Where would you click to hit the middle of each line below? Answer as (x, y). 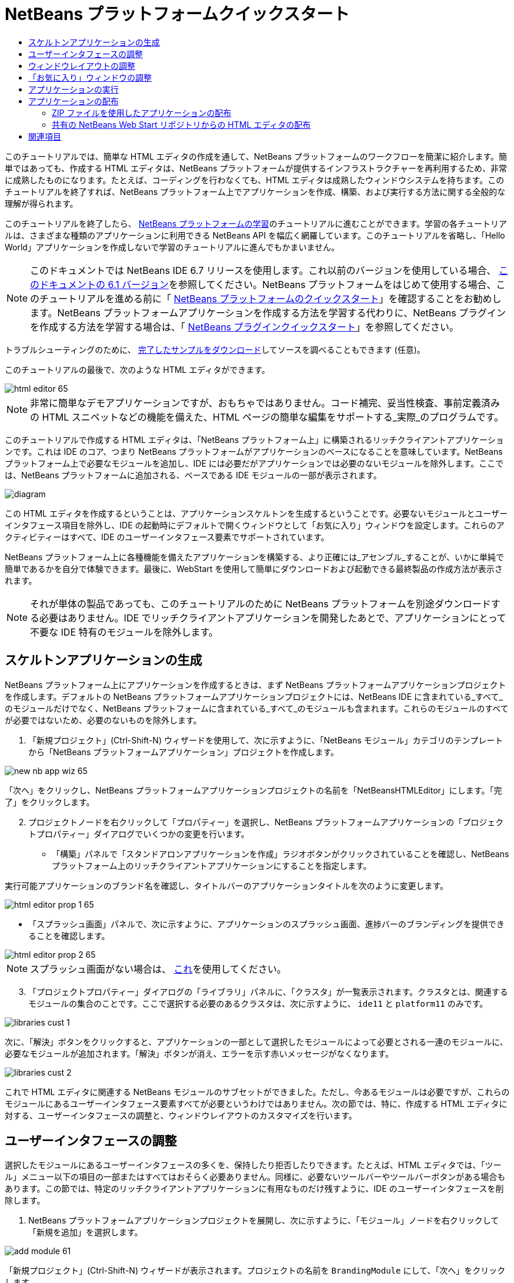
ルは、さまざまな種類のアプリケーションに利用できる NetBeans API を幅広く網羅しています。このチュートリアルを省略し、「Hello (255, 235)
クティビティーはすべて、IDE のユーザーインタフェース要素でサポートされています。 (167, 537)
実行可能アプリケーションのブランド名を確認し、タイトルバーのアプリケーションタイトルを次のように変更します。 (227, 885)
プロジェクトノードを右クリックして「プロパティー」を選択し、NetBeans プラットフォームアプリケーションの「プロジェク (266, 822)
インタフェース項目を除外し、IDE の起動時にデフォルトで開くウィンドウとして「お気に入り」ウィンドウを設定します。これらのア (255, 525)
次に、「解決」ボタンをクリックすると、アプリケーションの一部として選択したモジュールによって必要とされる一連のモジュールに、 (256, 1041)
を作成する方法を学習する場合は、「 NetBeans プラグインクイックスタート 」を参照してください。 (245, 327)
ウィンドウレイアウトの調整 (82, 65)
